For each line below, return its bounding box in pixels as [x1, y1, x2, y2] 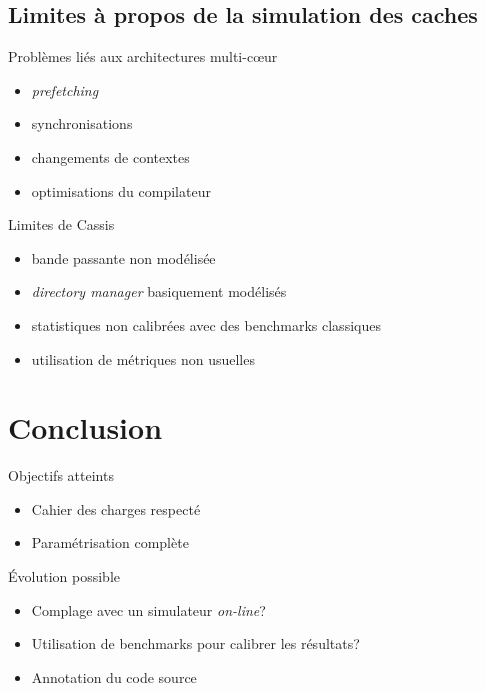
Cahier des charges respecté [31, 498, 201, 519]
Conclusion [8, 407, 163, 448]
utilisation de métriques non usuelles [31, 348, 255, 369]
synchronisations [31, 113, 133, 134]
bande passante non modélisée [31, 247, 216, 268]
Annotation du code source [31, 666, 197, 687]
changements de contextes [31, 146, 190, 167]
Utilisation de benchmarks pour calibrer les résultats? [31, 633, 360, 654]
